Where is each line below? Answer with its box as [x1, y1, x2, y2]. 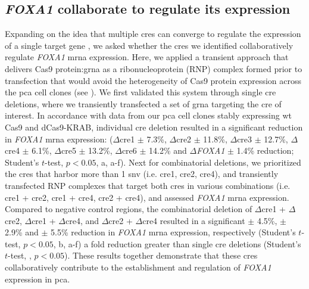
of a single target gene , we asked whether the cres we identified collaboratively [5, 39, 294, 51]
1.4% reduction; [236, 144, 294, 157]
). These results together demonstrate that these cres [64, 249, 258, 262]
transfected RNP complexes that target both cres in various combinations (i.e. [5, 179, 291, 191]
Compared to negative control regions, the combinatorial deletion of [5, 203, 252, 215]
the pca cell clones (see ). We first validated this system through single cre [5, 86, 276, 98]
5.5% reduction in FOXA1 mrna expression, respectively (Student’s [51, 226, 296, 238]
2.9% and [5, 226, 39, 238]
